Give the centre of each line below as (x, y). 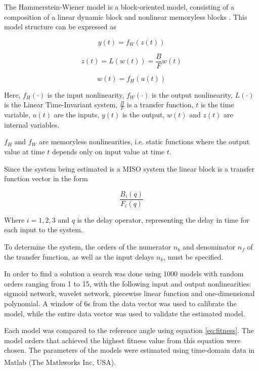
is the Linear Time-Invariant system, (61, 105)
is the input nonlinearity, (86, 94)
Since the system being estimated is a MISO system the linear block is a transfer (129, 168)
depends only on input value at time (108, 152)
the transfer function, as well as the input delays (79, 256)
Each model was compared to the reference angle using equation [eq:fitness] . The (129, 330)
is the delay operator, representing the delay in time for (163, 219)
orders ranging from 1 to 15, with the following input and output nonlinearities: (128, 283)
